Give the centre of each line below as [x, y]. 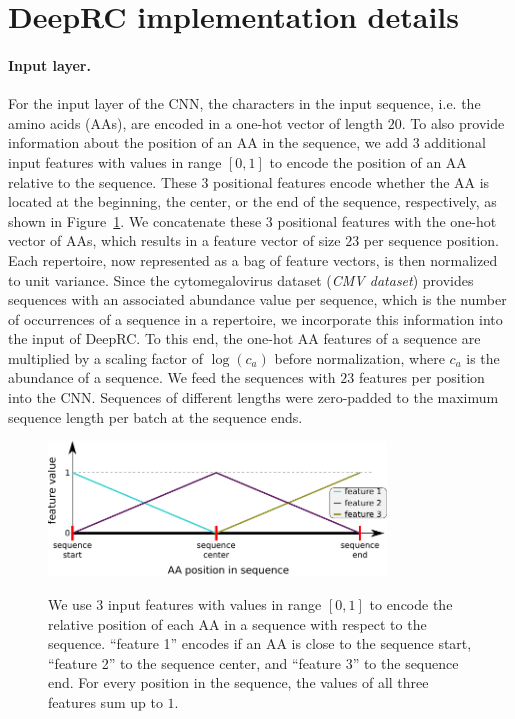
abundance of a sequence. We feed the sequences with [172, 377]
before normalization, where [359, 357]
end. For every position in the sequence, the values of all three [238, 682]
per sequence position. [431, 240]
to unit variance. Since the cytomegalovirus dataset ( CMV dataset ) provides [241, 279]
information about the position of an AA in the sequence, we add [208, 142]
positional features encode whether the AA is [351, 181]
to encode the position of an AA [368, 161]
